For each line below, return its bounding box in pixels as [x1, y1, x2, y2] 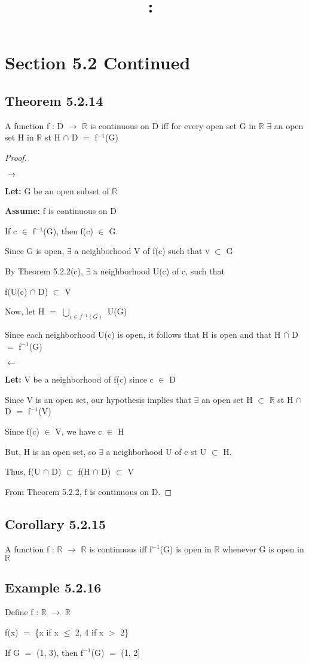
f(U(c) [5, 285, 27, 297]
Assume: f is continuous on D [5, 204, 117, 217]
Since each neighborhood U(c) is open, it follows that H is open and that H [5, 328, 281, 340]
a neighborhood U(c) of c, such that [93, 264, 225, 277]
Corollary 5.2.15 [5, 514, 106, 533]
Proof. [5, 151, 27, 163]
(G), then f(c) [43, 224, 93, 237]
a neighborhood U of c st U [106, 445, 207, 457]
